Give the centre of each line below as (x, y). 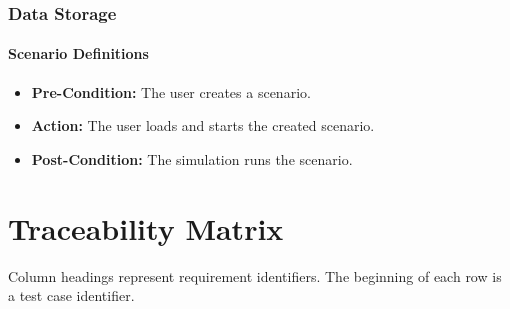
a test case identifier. (71, 295)
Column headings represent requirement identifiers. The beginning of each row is (255, 275)
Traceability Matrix (146, 227)
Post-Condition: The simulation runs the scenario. (192, 158)
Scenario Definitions (78, 53)
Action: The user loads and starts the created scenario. (203, 125)
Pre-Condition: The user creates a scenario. (171, 91)
